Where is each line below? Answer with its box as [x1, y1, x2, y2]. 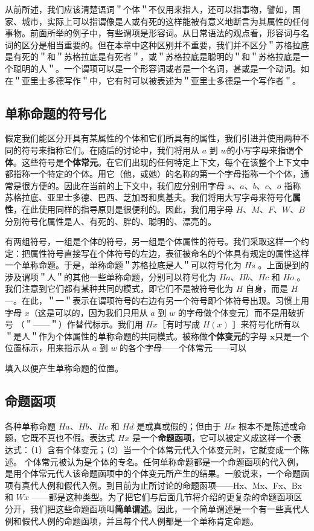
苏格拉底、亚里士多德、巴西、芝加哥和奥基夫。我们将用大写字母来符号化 [5, 191, 292, 204]
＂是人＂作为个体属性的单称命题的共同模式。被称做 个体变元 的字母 [5, 329, 267, 342]
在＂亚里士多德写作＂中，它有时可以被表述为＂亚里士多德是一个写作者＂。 [5, 74, 301, 86]
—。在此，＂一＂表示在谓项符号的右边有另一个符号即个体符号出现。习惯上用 [5, 294, 309, 307]
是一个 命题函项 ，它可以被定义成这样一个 [132, 431, 293, 444]
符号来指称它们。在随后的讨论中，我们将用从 [21, 143, 199, 156]
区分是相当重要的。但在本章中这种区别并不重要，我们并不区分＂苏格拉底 [21, 38, 309, 51]
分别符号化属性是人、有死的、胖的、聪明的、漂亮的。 [5, 214, 216, 227]
